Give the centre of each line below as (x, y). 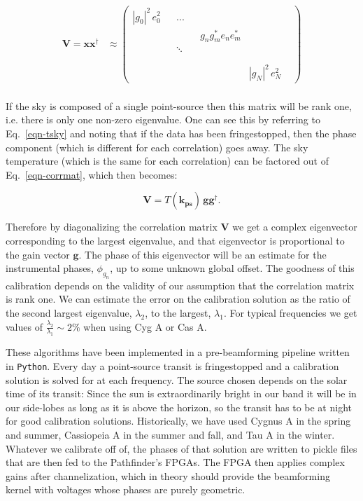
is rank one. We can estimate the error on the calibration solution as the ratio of (178, 299)
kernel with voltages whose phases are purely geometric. (126, 489)
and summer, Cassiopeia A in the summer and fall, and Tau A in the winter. (170, 435)
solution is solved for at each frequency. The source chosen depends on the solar (177, 379)
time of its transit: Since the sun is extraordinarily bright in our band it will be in (181, 393)
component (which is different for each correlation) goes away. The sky (157, 147)
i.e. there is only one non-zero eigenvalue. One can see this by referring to (163, 119)
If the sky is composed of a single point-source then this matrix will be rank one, (179, 105)
